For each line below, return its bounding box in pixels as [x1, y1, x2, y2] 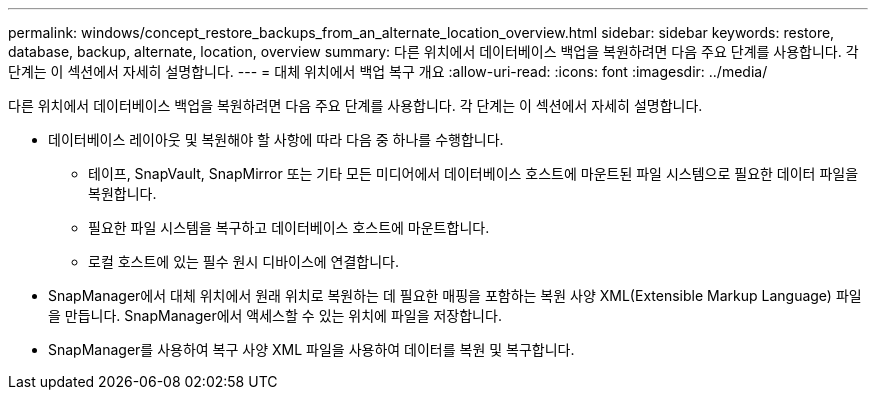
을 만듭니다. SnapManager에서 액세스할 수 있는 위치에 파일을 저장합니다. [48, 307, 502, 324]
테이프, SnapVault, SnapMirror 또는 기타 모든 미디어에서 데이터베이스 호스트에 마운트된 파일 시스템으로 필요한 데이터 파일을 [88, 165, 859, 182]
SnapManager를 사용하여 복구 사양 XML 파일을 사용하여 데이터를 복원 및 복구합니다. [48, 341, 575, 358]
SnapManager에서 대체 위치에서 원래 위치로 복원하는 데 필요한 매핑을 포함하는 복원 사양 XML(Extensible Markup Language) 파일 [48, 287, 862, 304]
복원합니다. [88, 185, 157, 202]
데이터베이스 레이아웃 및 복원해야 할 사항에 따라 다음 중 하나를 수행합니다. [48, 131, 504, 148]
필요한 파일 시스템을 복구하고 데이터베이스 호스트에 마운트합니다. [88, 219, 490, 236]
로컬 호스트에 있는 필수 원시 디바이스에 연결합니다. [88, 253, 400, 270]
